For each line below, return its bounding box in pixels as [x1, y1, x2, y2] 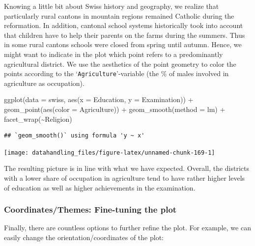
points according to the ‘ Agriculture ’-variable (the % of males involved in [4, 68, 229, 79]
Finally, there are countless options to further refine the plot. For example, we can [4, 222, 251, 233]
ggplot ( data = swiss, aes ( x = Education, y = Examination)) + [4, 94, 194, 105]
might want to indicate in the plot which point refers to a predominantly [4, 49, 223, 59]
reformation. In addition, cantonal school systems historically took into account [4, 20, 243, 30]
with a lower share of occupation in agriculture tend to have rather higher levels [4, 173, 245, 183]
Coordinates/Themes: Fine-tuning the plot [4, 203, 177, 216]
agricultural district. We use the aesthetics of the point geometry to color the [4, 58, 236, 69]
